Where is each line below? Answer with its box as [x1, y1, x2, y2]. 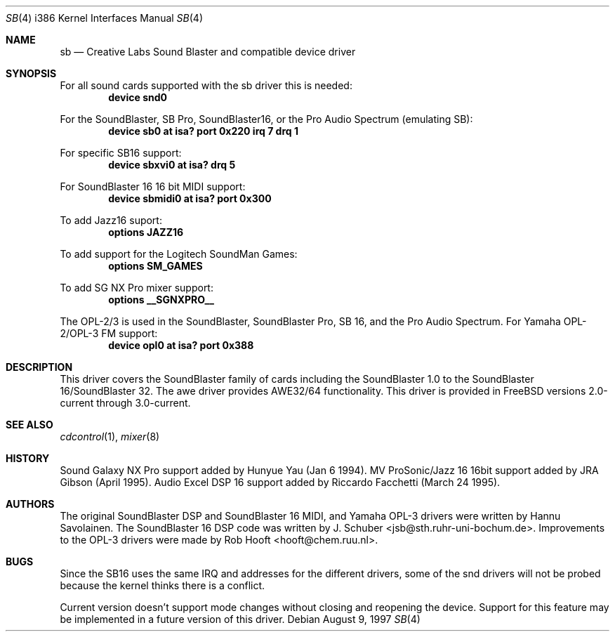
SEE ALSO [6, 419, 53, 431]
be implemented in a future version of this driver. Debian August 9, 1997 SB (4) [60, 613, 421, 625]
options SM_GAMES [108, 260, 203, 272]
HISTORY [6, 452, 50, 464]
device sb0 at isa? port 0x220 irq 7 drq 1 [108, 125, 298, 137]
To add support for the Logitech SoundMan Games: [60, 248, 298, 260]
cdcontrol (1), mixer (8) [60, 431, 160, 442]
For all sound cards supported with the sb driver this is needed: [60, 79, 352, 91]
